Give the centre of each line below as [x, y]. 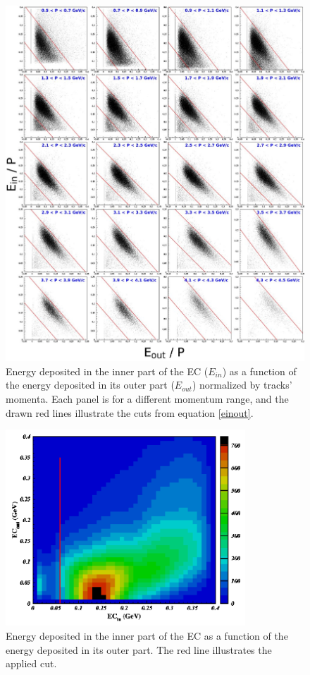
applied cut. [31, 663]
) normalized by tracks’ [242, 385]
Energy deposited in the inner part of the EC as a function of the [147, 636]
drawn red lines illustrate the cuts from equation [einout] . [130, 412]
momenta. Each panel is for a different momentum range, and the [147, 399]
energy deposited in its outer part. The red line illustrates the [139, 649]
